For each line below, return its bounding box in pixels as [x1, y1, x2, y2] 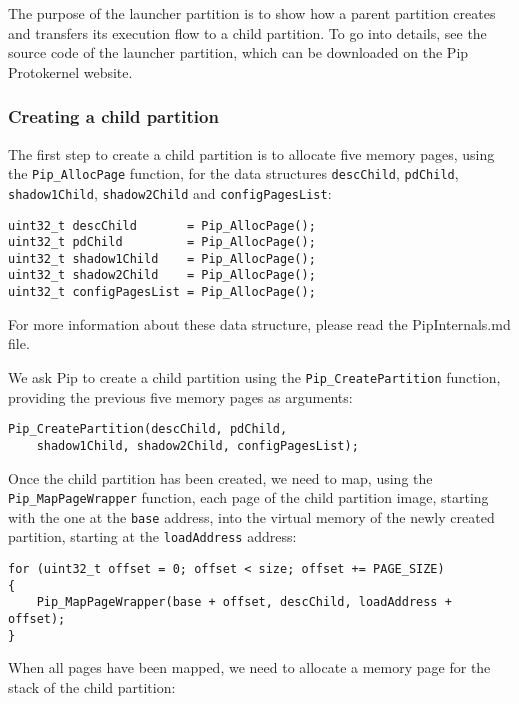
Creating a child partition [8, 104, 219, 129]
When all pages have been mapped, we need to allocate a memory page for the [8, 657, 491, 678]
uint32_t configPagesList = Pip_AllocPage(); [8, 285, 316, 300]
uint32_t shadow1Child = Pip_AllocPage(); [8, 251, 316, 266]
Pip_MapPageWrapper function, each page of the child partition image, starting [8, 487, 489, 508]
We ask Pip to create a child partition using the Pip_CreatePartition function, [8, 366, 501, 387]
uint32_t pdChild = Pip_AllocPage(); [8, 235, 316, 250]
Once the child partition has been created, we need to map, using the [8, 467, 433, 488]
